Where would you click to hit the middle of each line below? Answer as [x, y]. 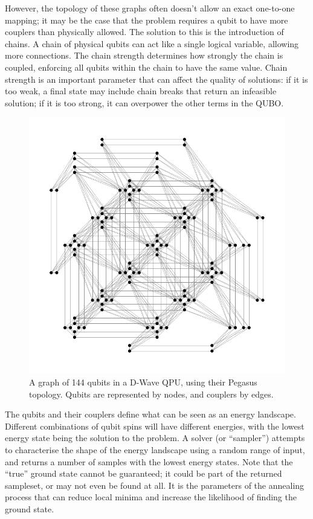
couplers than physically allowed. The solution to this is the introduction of [144, 32]
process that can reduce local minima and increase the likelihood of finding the [151, 497]
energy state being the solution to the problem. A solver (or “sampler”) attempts [155, 438]
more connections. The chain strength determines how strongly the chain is [144, 55]
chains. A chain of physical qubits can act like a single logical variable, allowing [152, 43]
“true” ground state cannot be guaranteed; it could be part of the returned [144, 473]
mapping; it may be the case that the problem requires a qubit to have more [147, 20]
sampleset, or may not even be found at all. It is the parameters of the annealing [155, 485]
